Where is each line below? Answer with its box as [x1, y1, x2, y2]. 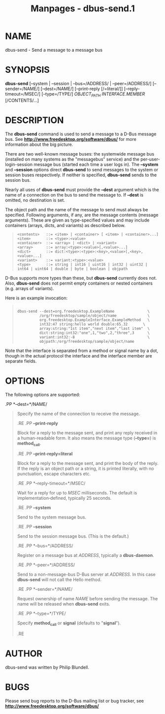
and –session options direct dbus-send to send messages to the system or [5, 166, 159, 172]
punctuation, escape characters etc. [17, 471, 91, 477]
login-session [5, 161, 33, 167]
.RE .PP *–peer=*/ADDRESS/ [17, 562, 75, 568]
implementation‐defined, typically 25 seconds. [17, 495, 112, 501]
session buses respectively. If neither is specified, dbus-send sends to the [5, 172, 157, 178]
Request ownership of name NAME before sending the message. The [17, 596, 158, 602]
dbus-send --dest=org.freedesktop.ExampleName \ [17, 309, 150, 314]
